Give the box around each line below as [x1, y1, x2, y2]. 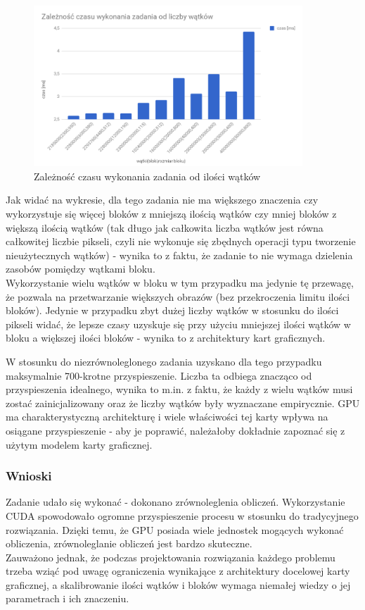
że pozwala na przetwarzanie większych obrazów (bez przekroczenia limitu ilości [6, 289, 350, 304]
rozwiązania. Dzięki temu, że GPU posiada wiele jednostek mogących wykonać [6, 522, 344, 537]
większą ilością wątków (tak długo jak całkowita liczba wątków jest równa [6, 220, 324, 235]
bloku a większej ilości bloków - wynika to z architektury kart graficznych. [6, 330, 326, 345]
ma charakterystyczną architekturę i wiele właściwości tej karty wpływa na [6, 409, 328, 424]
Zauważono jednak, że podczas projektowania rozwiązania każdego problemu [6, 549, 335, 564]
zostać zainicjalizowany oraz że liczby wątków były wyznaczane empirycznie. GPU [6, 395, 360, 410]
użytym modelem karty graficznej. [6, 437, 153, 452]
